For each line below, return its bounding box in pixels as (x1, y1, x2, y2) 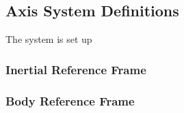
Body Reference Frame (5, 92, 135, 109)
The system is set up (5, 32, 92, 46)
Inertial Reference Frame (5, 61, 146, 78)
